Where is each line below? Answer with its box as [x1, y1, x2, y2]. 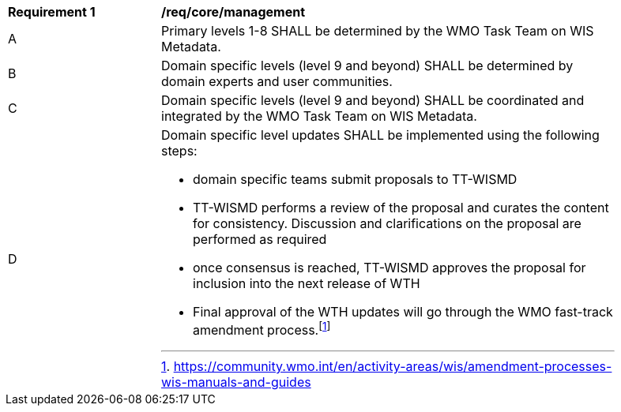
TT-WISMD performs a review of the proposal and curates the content [193, 200, 609, 215]
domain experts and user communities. [161, 73, 393, 89]
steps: [161, 143, 198, 159]
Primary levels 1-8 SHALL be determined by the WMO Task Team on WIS [161, 23, 594, 39]
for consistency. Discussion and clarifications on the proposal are [193, 215, 581, 231]
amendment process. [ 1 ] [193, 320, 331, 339]
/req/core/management [161, 4, 305, 20]
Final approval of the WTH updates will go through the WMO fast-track [193, 304, 613, 320]
